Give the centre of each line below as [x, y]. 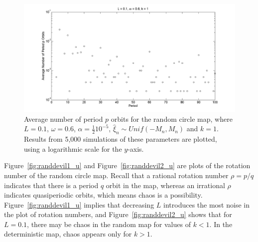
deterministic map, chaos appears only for [68, 234]
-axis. [136, 148]
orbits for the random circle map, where [172, 119]
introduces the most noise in [206, 204]
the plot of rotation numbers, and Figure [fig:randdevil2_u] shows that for [118, 214]
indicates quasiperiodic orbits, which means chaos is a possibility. [103, 195]
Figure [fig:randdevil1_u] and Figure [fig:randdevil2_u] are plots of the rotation [127, 165]
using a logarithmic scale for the [73, 148]
